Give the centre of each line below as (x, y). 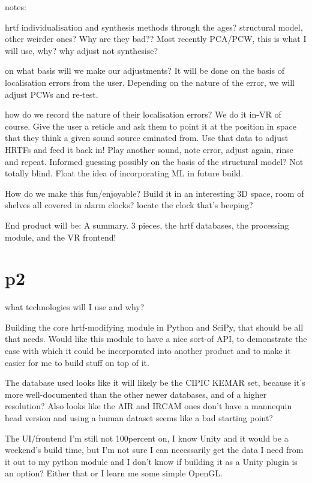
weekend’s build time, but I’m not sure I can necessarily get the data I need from (154, 450)
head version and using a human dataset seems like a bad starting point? (139, 417)
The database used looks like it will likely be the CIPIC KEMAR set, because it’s (155, 382)
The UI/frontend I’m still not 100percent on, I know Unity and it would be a (147, 438)
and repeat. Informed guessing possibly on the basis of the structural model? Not (154, 161)
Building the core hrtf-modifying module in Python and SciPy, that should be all (154, 327)
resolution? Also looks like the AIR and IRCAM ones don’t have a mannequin (148, 406)
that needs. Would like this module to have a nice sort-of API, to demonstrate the (156, 339)
